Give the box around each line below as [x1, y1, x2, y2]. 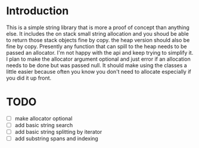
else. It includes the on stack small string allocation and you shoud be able [6, 30, 189, 37]
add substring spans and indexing [14, 135, 98, 142]
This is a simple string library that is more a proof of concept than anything [6, 24, 189, 31]
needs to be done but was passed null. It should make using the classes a [6, 61, 188, 69]
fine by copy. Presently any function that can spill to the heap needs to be [6, 43, 188, 50]
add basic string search [14, 121, 73, 128]
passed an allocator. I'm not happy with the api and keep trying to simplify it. [6, 49, 194, 56]
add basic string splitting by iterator [14, 128, 102, 135]
